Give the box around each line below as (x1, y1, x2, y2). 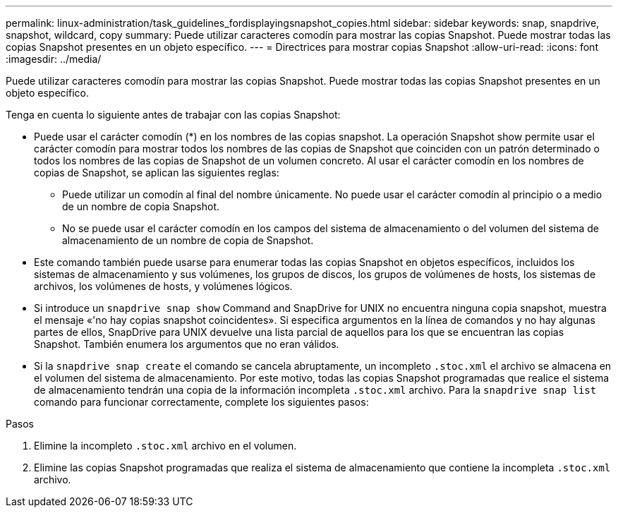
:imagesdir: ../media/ (6, 53, 102, 65)
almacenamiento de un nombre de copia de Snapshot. (62, 234, 314, 246)
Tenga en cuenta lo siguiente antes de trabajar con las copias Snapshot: (6, 109, 341, 121)
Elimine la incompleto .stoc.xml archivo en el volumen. (34, 440, 297, 452)
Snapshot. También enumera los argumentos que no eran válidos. (34, 338, 339, 350)
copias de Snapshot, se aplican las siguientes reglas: (34, 167, 279, 179)
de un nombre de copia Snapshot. (62, 200, 219, 212)
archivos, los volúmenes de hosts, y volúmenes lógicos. (34, 280, 293, 292)
